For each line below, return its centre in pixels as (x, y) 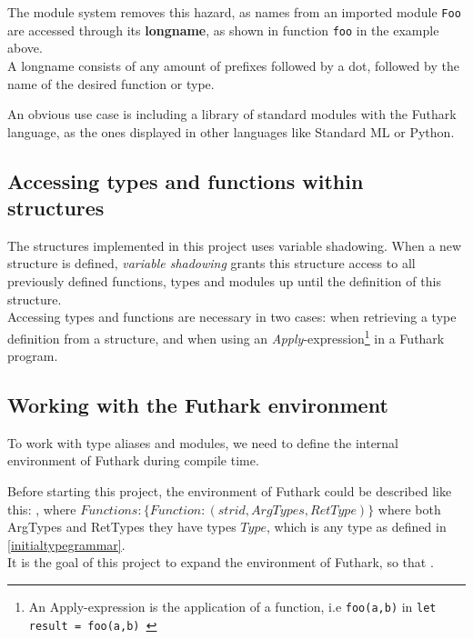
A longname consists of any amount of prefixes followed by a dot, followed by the (233, 65)
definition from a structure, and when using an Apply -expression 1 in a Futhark (226, 336)
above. (25, 48)
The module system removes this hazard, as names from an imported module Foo (234, 12)
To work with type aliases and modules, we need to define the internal (203, 442)
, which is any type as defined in (356, 527)
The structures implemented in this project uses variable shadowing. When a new (235, 245)
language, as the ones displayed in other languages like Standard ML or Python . (231, 131)
